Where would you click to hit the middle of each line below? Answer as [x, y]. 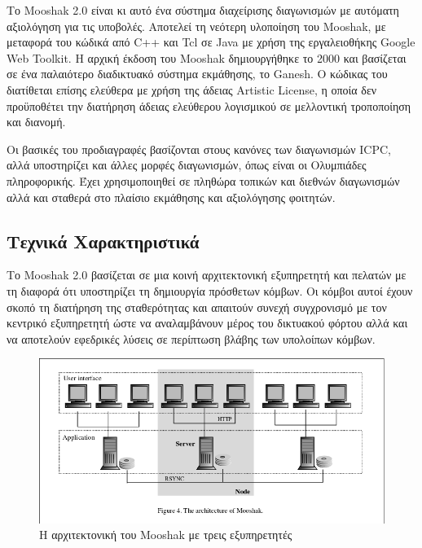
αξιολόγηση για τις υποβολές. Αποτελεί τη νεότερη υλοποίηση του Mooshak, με [196, 26]
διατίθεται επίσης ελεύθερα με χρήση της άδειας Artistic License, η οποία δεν [192, 89]
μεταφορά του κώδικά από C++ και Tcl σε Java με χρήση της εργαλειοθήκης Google [211, 42]
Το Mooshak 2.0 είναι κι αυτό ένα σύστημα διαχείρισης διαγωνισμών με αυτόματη [203, 10]
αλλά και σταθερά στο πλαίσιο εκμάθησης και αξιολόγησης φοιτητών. [171, 197]
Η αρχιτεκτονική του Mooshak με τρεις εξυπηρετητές [166, 535]
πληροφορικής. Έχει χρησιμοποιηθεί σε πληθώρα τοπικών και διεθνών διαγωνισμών [203, 180]
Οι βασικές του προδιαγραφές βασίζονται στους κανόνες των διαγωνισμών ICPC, [199, 149]
